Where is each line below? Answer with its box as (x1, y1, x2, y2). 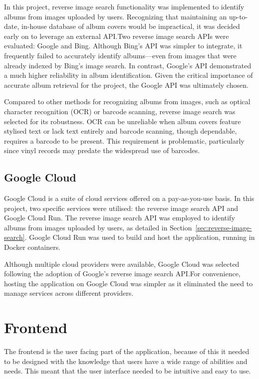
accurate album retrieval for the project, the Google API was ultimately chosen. (4, 79, 249, 90)
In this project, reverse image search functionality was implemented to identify (4, 1, 245, 11)
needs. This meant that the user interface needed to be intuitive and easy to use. (4, 366, 251, 376)
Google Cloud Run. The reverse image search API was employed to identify (4, 212, 235, 223)
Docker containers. (4, 242, 61, 252)
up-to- (229, 11, 248, 21)
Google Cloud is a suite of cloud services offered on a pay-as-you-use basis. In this (4, 193, 255, 203)
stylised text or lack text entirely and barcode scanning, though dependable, (4, 126, 237, 136)
